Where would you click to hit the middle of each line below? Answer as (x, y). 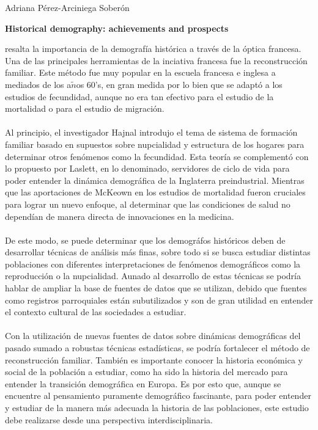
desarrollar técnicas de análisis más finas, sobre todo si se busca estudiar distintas (158, 252)
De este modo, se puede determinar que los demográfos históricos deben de (145, 240)
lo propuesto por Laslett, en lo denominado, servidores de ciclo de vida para (147, 168)
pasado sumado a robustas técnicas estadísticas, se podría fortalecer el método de (157, 348)
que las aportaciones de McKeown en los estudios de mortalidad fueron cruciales (155, 192)
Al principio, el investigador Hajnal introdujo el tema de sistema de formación (151, 132)
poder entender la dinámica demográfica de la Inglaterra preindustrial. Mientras (155, 180)
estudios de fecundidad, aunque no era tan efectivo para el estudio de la (139, 96)
